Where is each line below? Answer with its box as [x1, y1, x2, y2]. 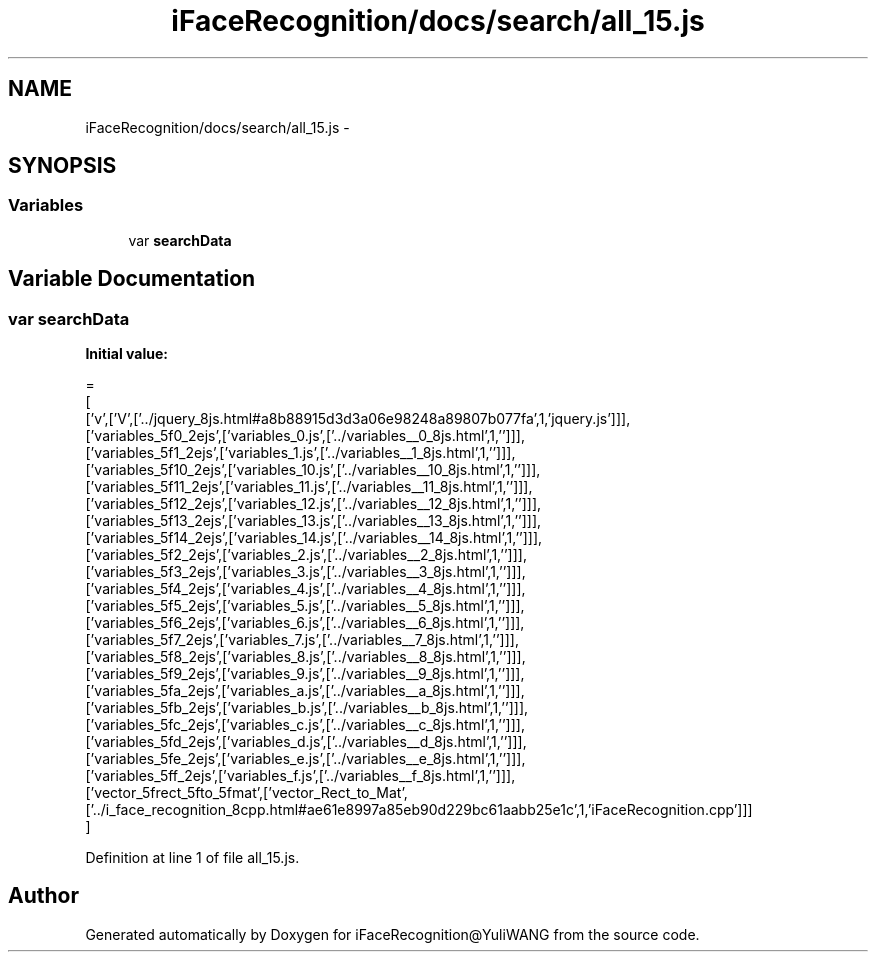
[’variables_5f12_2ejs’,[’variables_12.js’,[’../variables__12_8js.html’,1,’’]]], [85, 495, 542, 513]
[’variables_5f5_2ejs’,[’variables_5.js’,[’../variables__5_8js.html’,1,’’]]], [85, 597, 525, 615]
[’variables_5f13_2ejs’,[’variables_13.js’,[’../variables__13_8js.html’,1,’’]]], [85, 512, 542, 530]
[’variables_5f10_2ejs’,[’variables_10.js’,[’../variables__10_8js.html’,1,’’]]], [85, 461, 541, 479]
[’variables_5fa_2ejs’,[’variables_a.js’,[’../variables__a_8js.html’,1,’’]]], [85, 682, 525, 700]
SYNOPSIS [8, 153, 117, 179]
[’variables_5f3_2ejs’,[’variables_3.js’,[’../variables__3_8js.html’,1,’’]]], [85, 563, 526, 581]
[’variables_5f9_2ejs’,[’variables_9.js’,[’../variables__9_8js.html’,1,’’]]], [85, 665, 525, 683]
